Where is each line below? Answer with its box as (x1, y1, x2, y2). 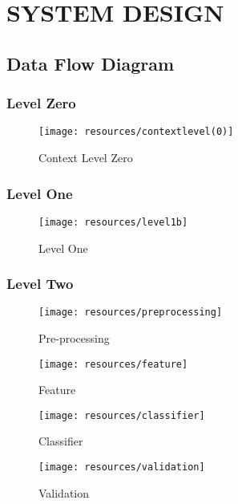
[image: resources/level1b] (38, 216, 188, 228)
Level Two (6, 274, 74, 294)
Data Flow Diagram (6, 51, 175, 75)
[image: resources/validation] (38, 461, 205, 474)
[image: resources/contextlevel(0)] (38, 126, 234, 138)
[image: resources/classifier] (38, 409, 205, 421)
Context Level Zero (38, 149, 133, 166)
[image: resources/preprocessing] (38, 307, 223, 319)
